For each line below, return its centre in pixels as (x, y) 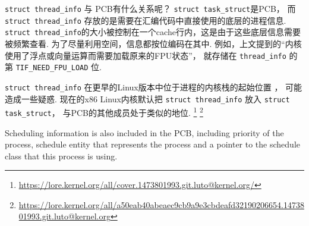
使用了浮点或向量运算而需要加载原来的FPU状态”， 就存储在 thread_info (146, 55)
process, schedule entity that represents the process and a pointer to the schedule (152, 144)
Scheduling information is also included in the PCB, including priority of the (144, 132)
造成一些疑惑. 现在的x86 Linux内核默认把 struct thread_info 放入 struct (147, 98)
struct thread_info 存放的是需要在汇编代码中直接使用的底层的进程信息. (146, 20)
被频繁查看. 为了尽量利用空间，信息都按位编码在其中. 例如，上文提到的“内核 (153, 43)
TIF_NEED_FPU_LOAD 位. (59, 67)
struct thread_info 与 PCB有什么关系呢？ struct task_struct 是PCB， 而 (150, 8)
